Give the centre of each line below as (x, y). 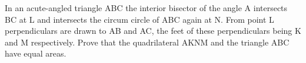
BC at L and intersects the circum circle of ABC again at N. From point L (139, 19)
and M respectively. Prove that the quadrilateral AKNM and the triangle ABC (147, 42)
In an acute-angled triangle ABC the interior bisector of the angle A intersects (146, 8)
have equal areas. (36, 53)
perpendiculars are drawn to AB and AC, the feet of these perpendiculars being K (153, 31)
